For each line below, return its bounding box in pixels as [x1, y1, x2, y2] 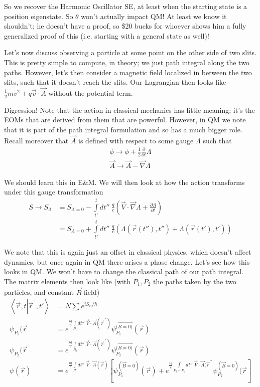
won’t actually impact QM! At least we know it [81, 11, 227, 21]
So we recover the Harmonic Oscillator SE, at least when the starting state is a [4, 1, 247, 11]
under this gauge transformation [4, 186, 103, 197]
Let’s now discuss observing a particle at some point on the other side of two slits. [4, 47, 257, 58]
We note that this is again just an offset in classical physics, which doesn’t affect [4, 247, 251, 257]
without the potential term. [48, 87, 133, 98]
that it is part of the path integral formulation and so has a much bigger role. [4, 124, 242, 134]
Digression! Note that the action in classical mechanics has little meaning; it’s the [4, 104, 255, 115]
